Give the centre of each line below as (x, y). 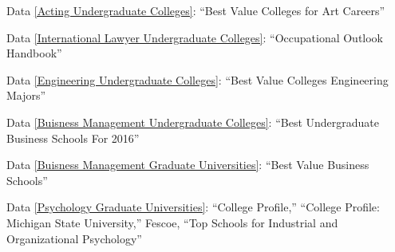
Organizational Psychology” (74, 238)
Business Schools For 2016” (73, 138)
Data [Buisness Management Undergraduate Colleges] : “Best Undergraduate (193, 122)
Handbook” (34, 53)
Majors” (26, 95)
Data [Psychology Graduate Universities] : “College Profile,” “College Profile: (193, 207)
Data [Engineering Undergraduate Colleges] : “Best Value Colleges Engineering (197, 79)
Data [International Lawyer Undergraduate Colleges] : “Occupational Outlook (195, 37)
